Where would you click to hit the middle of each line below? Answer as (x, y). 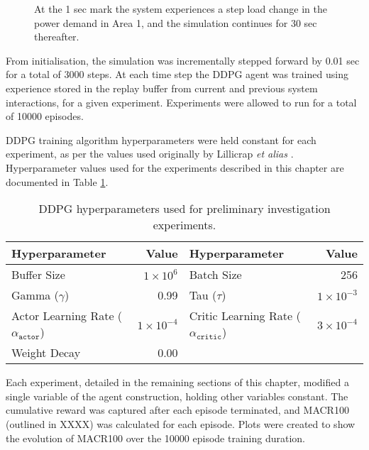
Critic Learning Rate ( (245, 316)
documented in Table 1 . (57, 181)
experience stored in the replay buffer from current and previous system (162, 88)
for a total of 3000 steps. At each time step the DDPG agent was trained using (177, 74)
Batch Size (215, 275)
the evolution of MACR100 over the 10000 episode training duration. (155, 438)
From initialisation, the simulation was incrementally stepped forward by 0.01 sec (183, 60)
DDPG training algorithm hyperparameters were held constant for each (161, 139)
